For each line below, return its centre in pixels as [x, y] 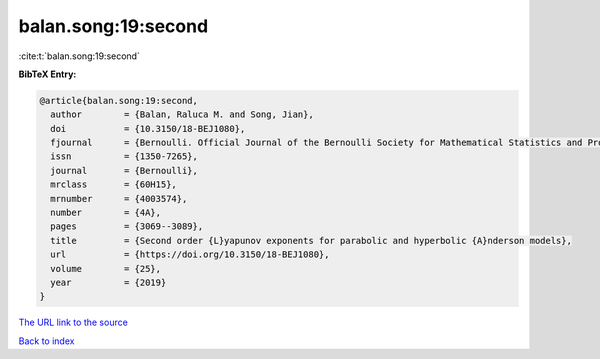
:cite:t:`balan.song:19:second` [79, 56]
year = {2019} [108, 282]
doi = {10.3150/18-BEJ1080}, [148, 128]
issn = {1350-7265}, [124, 156]
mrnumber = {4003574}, [119, 198]
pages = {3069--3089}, [127, 226]
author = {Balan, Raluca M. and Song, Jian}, [182, 114]
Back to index [46, 341]
